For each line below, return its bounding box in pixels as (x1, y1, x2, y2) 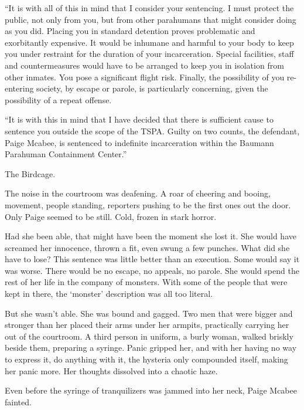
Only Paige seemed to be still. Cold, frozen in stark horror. (5, 210, 217, 222)
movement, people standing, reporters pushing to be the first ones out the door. (5, 198, 291, 211)
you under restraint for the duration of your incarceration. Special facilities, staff (5, 48, 294, 60)
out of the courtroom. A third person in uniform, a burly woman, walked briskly (5, 330, 293, 342)
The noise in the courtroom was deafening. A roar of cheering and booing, (5, 187, 271, 199)
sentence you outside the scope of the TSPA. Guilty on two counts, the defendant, (5, 124, 300, 137)
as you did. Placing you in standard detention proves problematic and (5, 25, 255, 37)
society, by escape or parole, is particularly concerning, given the (36, 82, 268, 94)
